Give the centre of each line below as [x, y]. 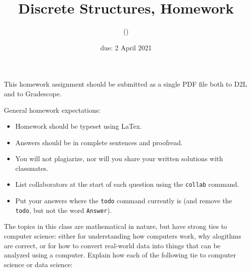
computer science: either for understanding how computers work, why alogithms [123, 236]
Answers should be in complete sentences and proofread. [99, 142]
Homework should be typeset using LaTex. [78, 126]
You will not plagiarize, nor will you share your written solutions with [119, 158]
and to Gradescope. [33, 93]
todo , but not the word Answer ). [63, 210]
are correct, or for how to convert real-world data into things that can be [112, 245]
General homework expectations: [52, 110]
